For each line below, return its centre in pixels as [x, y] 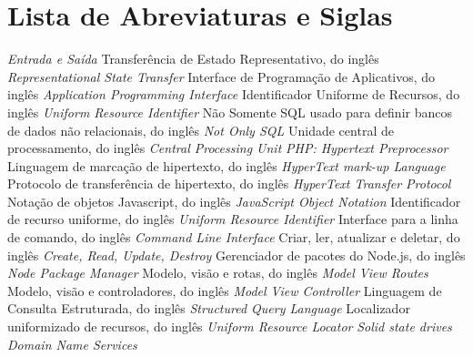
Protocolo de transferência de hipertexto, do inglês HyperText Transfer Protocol [229, 184]
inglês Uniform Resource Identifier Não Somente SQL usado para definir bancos [230, 112]
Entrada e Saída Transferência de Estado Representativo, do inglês [193, 59]
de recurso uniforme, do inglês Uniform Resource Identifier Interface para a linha [233, 219]
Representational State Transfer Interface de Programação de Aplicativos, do [221, 76]
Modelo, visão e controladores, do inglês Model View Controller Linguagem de [225, 290]
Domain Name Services [72, 344]
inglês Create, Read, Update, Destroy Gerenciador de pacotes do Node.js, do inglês [236, 255]
